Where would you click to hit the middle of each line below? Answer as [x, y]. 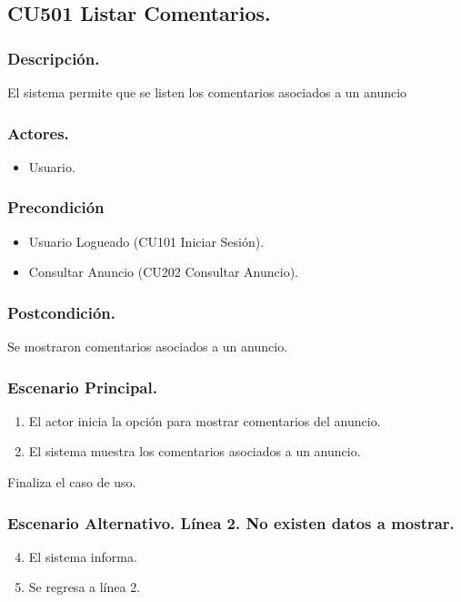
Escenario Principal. [82, 387]
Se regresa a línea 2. [85, 587]
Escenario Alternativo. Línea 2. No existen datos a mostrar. [231, 522]
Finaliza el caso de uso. [72, 482]
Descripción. [54, 58]
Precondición [56, 207]
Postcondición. [62, 312]
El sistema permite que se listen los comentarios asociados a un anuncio [207, 92]
